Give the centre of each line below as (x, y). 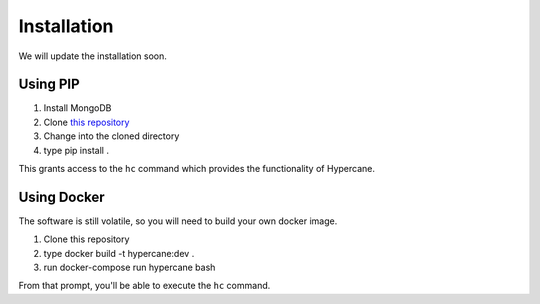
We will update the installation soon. (92, 56)
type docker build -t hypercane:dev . (119, 253)
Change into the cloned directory (111, 136)
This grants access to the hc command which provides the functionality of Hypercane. (196, 169)
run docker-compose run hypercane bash (129, 267)
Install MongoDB (77, 108)
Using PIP (49, 84)
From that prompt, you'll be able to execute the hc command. (144, 286)
